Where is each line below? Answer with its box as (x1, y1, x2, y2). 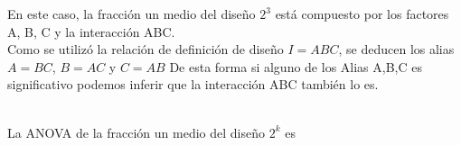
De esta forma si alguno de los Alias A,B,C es (169, 57, 422, 76)
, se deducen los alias (338, 40, 455, 59)
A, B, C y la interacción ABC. (7, 22, 175, 41)
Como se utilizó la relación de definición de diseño (7, 40, 284, 59)
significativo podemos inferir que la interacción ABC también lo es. (7, 75, 379, 94)
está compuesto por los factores (275, 5, 449, 23)
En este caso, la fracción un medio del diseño (7, 5, 256, 23)
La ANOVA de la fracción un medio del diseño (7, 122, 265, 141)
